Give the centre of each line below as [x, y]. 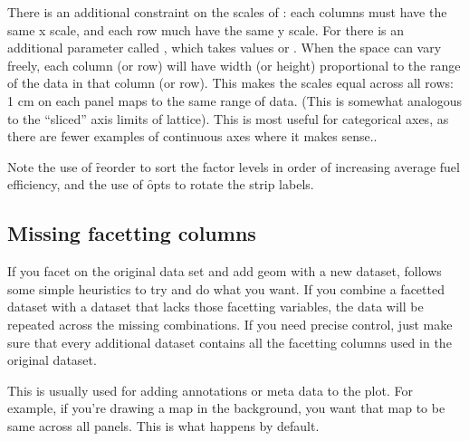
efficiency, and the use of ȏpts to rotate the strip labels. [161, 184]
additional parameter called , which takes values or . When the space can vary [225, 48]
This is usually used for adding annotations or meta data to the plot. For [210, 390]
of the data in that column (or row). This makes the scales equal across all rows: [230, 83]
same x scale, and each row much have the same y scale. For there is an [206, 29]
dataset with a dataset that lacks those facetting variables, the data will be [215, 307]
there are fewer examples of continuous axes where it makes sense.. [192, 136]
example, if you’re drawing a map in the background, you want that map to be [226, 408]
